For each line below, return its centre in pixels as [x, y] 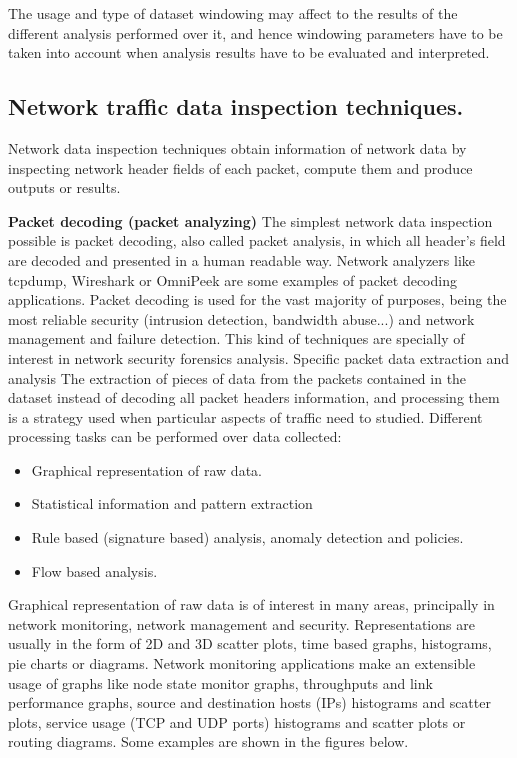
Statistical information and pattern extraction [172, 503]
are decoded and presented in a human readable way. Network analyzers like [241, 259]
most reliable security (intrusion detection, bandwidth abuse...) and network [241, 318]
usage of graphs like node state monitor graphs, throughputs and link [220, 682]
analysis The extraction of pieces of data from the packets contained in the [237, 377]
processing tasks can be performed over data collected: [175, 436]
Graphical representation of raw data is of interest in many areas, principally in [251, 604]
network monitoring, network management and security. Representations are [241, 623]
